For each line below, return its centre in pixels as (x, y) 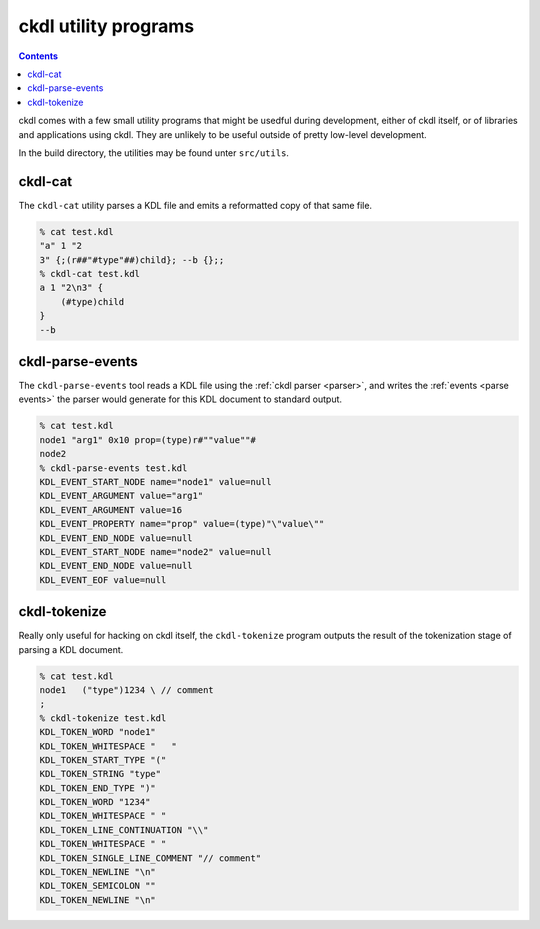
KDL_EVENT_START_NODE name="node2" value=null (155, 551)
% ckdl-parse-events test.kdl (113, 468)
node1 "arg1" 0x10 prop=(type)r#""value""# (148, 439)
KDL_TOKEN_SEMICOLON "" (98, 886)
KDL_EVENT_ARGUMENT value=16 (111, 509)
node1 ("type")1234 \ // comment (126, 689)
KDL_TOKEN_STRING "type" (100, 774)
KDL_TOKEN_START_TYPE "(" (103, 759)
